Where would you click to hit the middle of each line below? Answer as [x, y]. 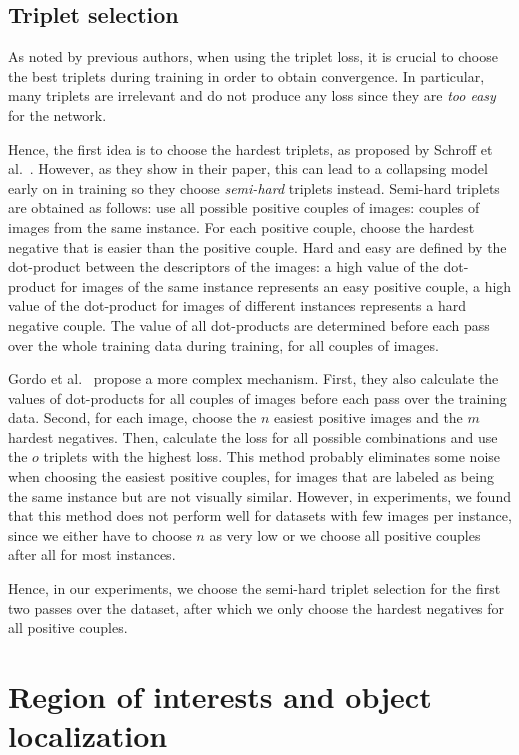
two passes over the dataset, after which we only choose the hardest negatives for [256, 607]
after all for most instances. [92, 554]
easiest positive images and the [368, 417]
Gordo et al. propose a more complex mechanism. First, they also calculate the [253, 378]
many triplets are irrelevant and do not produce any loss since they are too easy [252, 95]
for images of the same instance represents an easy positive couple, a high [286, 285]
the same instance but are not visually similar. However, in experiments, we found [259, 495]
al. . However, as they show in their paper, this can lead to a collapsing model [248, 168]
